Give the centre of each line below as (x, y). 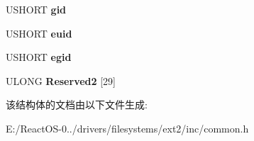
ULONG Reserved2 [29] (61, 80)
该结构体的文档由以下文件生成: (77, 105)
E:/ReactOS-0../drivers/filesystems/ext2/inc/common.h (127, 128)
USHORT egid (39, 57)
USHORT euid (39, 33)
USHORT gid (36, 9)
